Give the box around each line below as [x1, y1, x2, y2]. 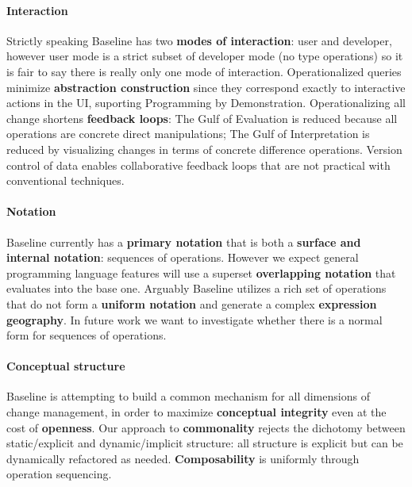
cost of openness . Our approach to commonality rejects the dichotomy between [6, 419, 406, 435]
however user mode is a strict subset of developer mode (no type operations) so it [6, 48, 403, 64]
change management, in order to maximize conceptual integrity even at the [6, 404, 387, 420]
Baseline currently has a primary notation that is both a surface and [6, 233, 361, 250]
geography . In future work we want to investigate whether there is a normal [6, 311, 383, 328]
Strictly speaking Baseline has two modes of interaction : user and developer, [6, 32, 392, 48]
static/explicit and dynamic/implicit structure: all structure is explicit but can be [6, 435, 403, 451]
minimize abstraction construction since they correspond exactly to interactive [6, 79, 406, 95]
